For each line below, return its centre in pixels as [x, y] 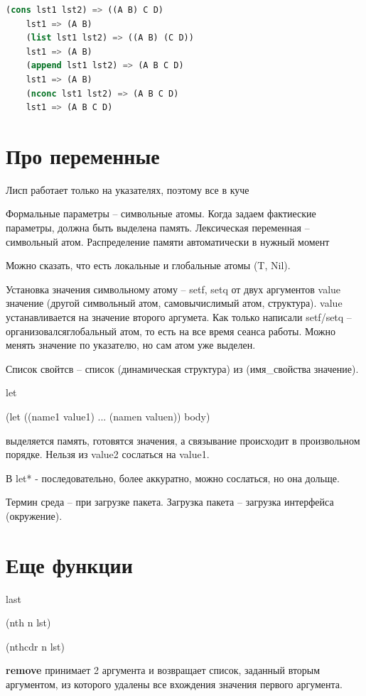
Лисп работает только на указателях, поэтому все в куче [128, 189]
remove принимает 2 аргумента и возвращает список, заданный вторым [163, 670]
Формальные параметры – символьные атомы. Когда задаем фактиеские [161, 213]
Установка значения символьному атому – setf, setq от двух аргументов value [173, 289]
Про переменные [83, 155]
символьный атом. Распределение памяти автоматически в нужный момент [168, 241]
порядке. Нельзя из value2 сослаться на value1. [108, 454]
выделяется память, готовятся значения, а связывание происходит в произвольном [183, 440]
